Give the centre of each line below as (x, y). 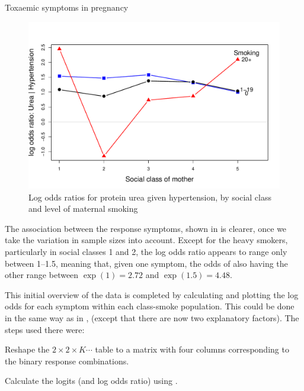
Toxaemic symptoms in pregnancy (67, 7)
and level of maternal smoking (83, 209)
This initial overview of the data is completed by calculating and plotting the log (152, 294)
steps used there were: (45, 329)
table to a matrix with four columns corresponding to (192, 349)
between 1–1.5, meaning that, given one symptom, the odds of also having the (146, 263)
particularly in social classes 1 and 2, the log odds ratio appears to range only (146, 251)
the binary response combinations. (67, 361)
